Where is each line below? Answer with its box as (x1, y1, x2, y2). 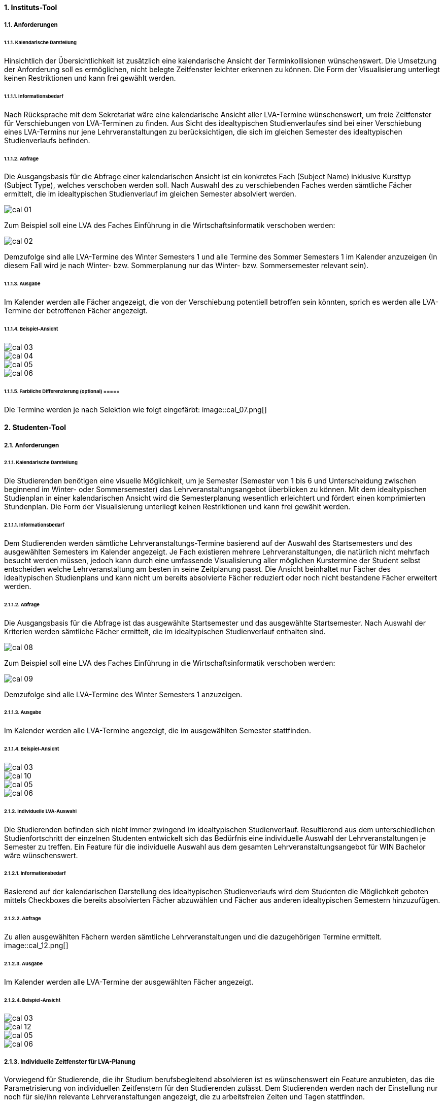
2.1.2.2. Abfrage (4, 916, 41, 922)
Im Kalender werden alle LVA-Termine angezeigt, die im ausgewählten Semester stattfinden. (4, 726, 311, 735)
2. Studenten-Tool (4, 423, 66, 432)
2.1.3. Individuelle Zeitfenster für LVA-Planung (4, 1058, 135, 1065)
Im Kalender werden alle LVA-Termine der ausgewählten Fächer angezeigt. (4, 977, 254, 986)
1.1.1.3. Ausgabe (4, 281, 41, 287)
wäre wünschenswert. (4, 851, 78, 860)
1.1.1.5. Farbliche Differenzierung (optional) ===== (4, 388, 120, 394)
